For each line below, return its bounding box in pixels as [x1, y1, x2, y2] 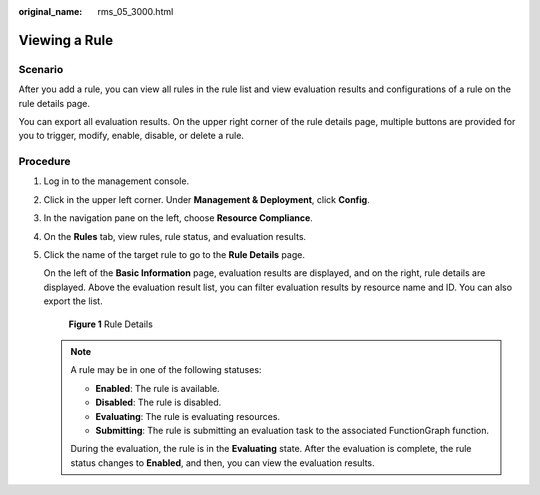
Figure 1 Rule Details [68, 318, 154, 330]
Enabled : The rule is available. [95, 382, 220, 394]
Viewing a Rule [18, 31, 114, 49]
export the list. [43, 295, 104, 307]
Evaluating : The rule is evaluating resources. [95, 410, 280, 422]
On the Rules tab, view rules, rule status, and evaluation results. [43, 230, 307, 242]
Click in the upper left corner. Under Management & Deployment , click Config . [43, 193, 370, 205]
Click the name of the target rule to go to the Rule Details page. [43, 249, 305, 261]
